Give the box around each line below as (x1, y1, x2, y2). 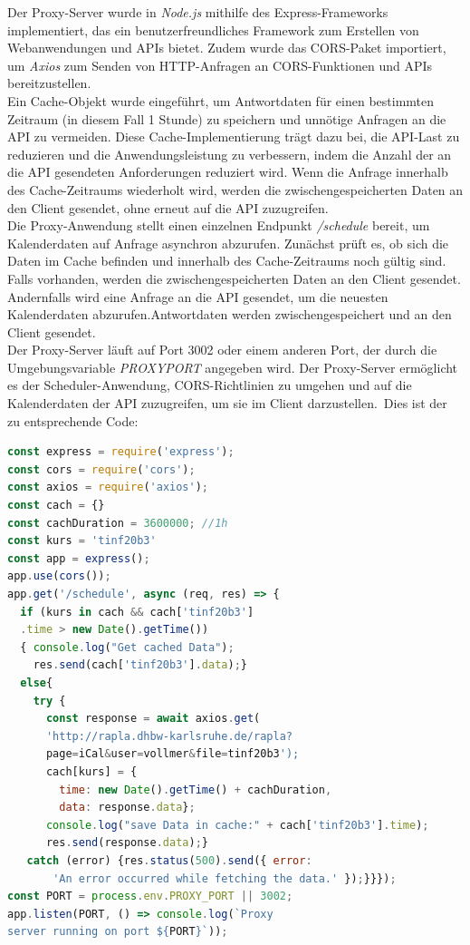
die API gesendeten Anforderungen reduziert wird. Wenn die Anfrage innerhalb (7, 162, 448, 181)
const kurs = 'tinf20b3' (7, 534, 157, 548)
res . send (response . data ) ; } (45, 836, 209, 850)
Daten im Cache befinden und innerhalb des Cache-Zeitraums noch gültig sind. (7, 251, 446, 270)
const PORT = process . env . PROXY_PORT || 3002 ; (7, 890, 293, 903)
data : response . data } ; (59, 801, 196, 814)
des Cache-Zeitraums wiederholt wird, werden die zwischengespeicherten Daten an (7, 180, 464, 199)
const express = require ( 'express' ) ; (7, 445, 235, 459)
